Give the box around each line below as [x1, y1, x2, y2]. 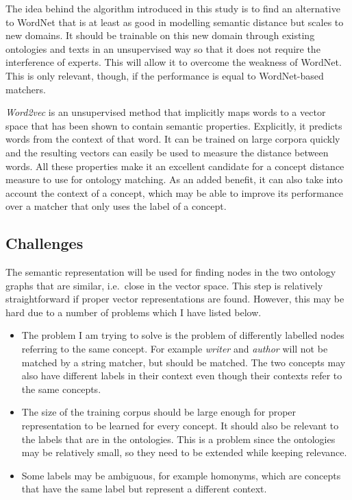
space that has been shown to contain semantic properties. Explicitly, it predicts [5, 118, 342, 132]
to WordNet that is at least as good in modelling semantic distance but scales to [5, 14, 344, 29]
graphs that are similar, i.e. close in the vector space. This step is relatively [5, 278, 323, 292]
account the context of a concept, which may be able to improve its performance [5, 185, 343, 200]
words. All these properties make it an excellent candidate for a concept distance [5, 158, 344, 173]
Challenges [5, 233, 84, 254]
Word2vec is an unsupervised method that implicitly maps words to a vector [5, 105, 326, 119]
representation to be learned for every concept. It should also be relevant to [21, 418, 339, 433]
